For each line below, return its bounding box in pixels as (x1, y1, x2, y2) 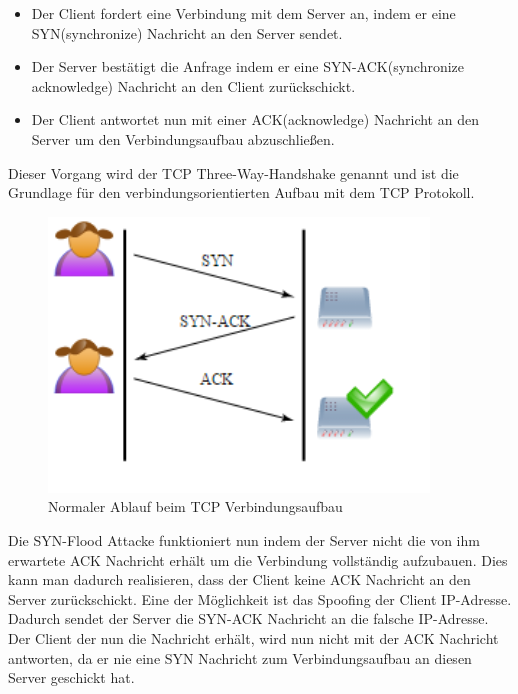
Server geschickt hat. (8, 667, 135, 688)
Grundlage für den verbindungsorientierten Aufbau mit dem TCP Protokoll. (8, 182, 475, 203)
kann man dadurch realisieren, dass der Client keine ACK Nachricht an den (8, 569, 471, 590)
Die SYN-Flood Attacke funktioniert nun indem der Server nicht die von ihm (8, 530, 480, 550)
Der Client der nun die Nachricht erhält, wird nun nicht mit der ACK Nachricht (8, 627, 499, 648)
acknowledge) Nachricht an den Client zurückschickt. (31, 75, 356, 96)
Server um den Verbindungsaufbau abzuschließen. (31, 128, 335, 149)
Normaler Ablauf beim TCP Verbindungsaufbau (48, 496, 343, 517)
